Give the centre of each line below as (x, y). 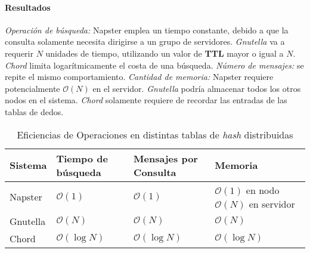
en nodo (263, 190)
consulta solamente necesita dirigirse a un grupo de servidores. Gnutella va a (145, 41)
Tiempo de (82, 158)
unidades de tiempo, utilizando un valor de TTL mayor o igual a (165, 53)
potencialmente (32, 88)
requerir (19, 53)
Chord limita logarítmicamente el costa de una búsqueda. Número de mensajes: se (154, 65)
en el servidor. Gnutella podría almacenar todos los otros (197, 88)
